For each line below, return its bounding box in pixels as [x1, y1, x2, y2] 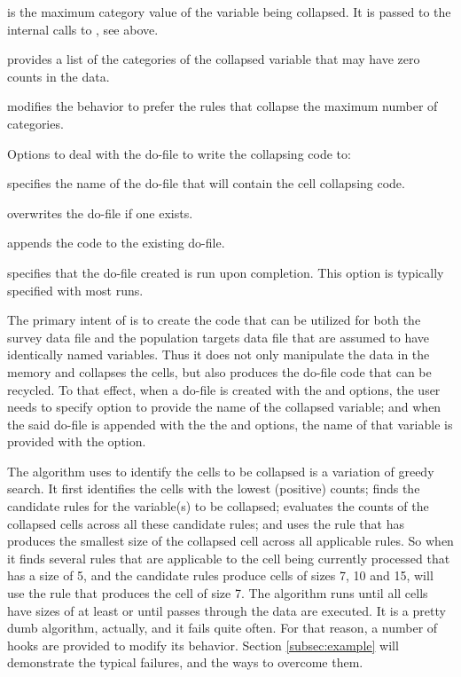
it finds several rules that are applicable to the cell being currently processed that [7, 548, 450, 567]
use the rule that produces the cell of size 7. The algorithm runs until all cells [7, 584, 428, 602]
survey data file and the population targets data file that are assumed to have [7, 327, 430, 346]
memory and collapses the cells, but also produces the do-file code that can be [7, 362, 432, 381]
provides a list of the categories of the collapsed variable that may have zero [7, 50, 420, 68]
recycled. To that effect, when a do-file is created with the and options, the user [7, 380, 441, 398]
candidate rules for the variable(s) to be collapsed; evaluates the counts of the [7, 497, 429, 516]
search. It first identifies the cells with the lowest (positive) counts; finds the [7, 479, 420, 498]
